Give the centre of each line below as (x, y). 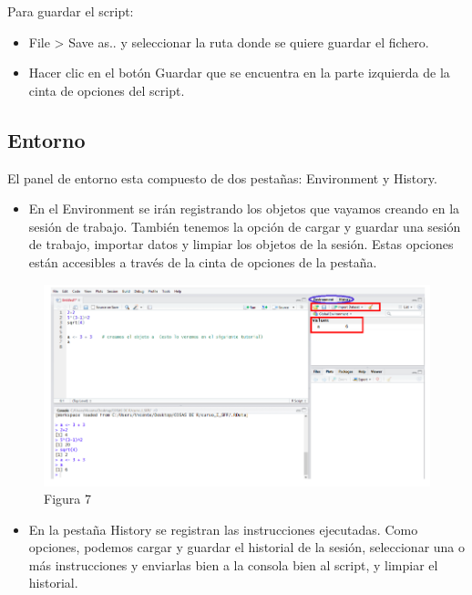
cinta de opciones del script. (107, 90)
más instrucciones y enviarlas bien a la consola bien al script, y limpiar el (233, 564)
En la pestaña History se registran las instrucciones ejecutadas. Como (223, 529)
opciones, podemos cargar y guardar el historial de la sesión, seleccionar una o (247, 547)
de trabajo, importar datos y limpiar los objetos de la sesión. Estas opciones (241, 244)
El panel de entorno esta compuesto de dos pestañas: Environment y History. (222, 177)
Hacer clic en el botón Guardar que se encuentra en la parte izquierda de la (239, 73)
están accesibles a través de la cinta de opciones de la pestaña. (203, 261)
